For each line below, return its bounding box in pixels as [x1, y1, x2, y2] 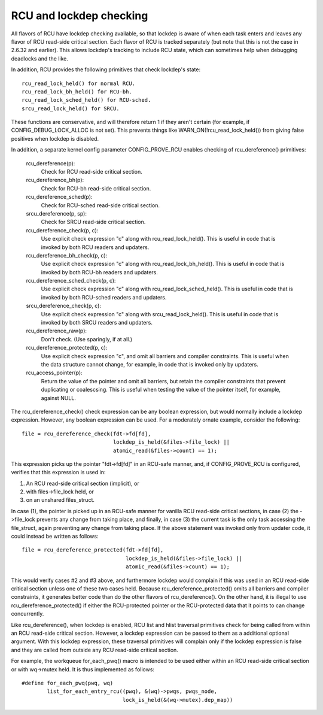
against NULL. [41, 394, 76, 401]
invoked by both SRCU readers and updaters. [41, 319, 153, 326]
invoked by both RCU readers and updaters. [41, 243, 150, 251]
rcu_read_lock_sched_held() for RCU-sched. [22, 96, 151, 104]
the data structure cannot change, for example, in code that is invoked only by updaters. [41, 361, 258, 368]
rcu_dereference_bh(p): [26, 177, 84, 184]
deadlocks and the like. [11, 54, 69, 62]
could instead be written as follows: [11, 533, 99, 540]
